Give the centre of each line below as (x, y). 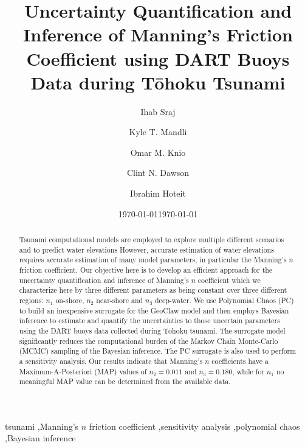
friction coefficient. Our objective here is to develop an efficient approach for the (146, 270)
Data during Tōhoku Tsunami (158, 82)
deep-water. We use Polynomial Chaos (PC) (224, 300)
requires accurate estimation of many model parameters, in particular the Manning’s (153, 260)
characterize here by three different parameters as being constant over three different (153, 290)
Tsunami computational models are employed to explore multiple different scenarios (152, 240)
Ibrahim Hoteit (158, 193)
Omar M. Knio (158, 152)
